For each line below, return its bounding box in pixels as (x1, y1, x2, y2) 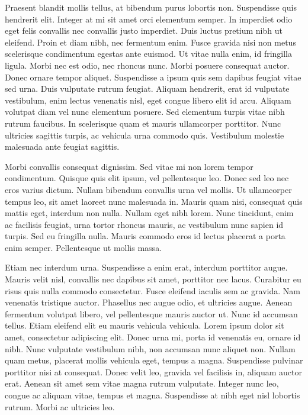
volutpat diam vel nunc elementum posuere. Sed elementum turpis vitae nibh (5, 105, 285, 118)
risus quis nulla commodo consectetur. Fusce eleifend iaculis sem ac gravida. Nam (5, 284, 300, 297)
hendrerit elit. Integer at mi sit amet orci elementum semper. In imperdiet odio (5, 12, 293, 25)
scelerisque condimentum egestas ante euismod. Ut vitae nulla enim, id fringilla (5, 47, 293, 60)
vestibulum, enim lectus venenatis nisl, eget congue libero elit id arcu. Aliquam (5, 94, 291, 106)
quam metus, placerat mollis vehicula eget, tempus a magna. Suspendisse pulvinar (5, 354, 303, 366)
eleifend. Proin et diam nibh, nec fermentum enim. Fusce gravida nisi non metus (5, 36, 296, 48)
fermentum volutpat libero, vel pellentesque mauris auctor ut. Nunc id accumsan (5, 307, 298, 320)
